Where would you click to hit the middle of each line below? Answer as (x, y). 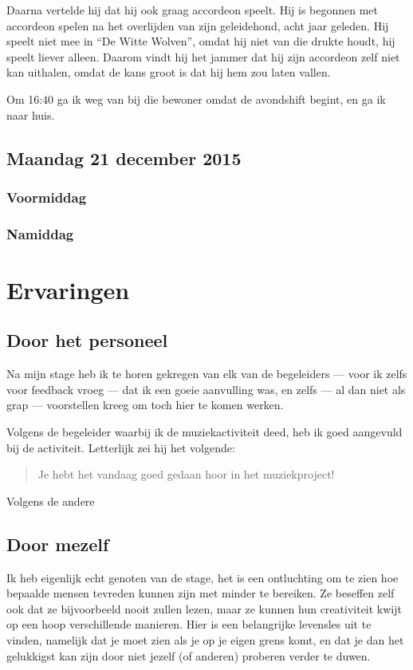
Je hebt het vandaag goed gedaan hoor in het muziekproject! (186, 474)
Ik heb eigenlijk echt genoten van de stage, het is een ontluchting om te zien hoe (203, 577)
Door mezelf (58, 544)
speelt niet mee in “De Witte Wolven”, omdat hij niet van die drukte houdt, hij (201, 41)
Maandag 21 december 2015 (124, 158)
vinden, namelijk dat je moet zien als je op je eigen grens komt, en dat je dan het (205, 639)
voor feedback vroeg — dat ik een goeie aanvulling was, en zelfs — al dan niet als (206, 389)
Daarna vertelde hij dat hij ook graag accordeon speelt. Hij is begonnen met (193, 10)
